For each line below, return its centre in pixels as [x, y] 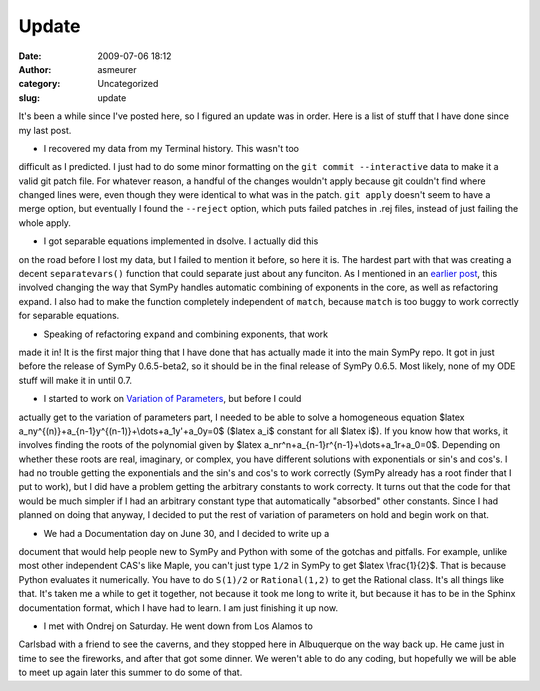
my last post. [45, 130]
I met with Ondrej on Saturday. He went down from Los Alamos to [178, 626]
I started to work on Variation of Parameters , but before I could [172, 399]
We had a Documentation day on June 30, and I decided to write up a [186, 533]
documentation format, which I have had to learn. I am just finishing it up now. [178, 607]
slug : [29, 97]
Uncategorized [128, 84]
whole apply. [45, 222]
